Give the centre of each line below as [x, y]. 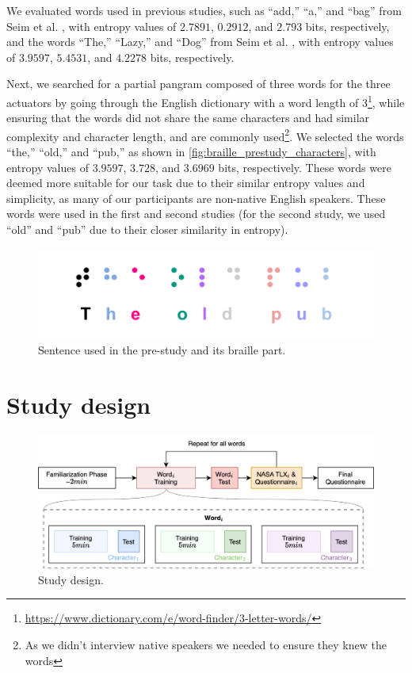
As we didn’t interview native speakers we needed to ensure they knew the [206, 644]
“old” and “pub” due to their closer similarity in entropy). [147, 229]
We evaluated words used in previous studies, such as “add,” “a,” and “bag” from [204, 10]
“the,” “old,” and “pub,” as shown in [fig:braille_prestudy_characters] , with [191, 152]
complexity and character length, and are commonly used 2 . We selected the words [205, 135]
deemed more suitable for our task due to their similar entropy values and [186, 183]
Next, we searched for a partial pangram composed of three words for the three [198, 84]
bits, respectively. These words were [305, 167]
